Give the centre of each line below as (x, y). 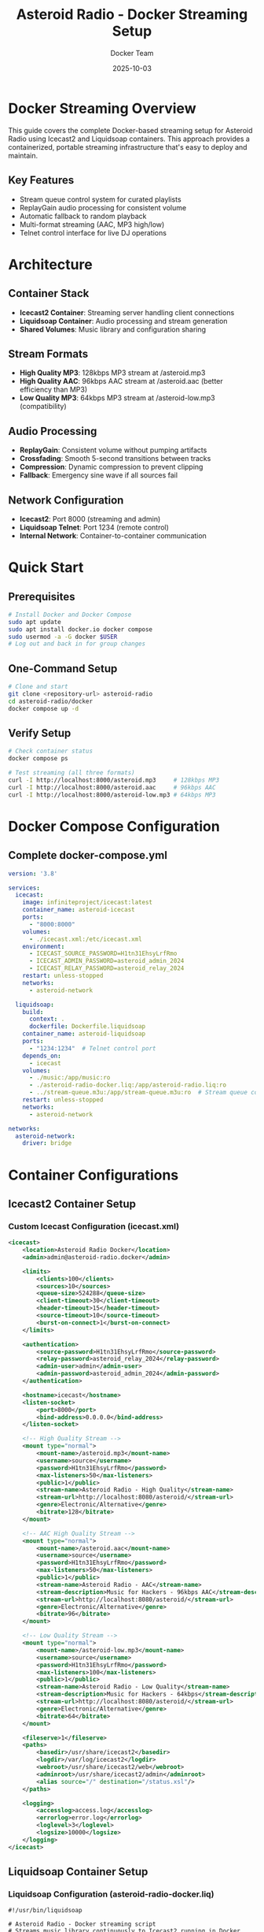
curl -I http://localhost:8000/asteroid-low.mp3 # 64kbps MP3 (112, 795)
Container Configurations (93, 1175)
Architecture (50, 264)
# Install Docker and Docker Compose (70, 615)
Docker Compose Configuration (114, 826)
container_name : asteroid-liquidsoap (84, 1034)
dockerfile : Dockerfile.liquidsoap (87, 1027)
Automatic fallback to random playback (83, 216)
